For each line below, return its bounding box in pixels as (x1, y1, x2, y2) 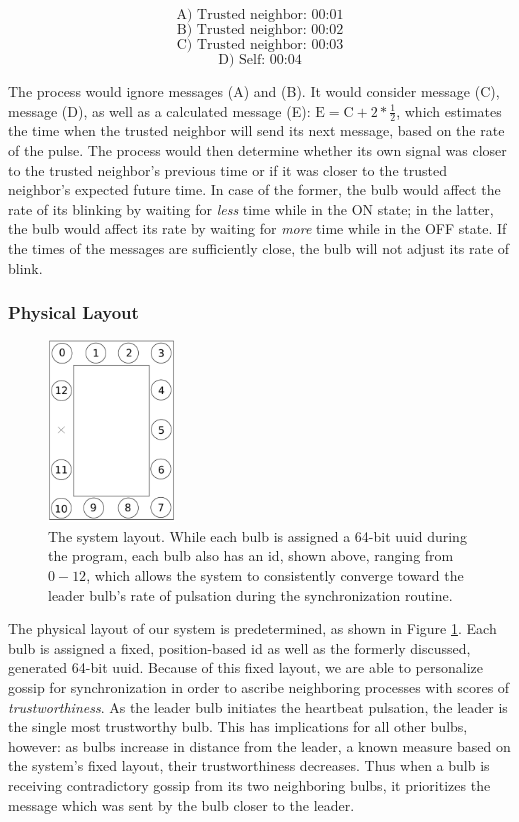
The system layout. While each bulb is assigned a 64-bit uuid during (48, 525, 467, 546)
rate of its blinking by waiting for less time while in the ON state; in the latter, (8, 198, 494, 219)
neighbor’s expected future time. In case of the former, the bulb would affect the (8, 179, 501, 200)
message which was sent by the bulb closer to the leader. (8, 794, 355, 815)
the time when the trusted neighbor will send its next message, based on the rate (8, 120, 505, 141)
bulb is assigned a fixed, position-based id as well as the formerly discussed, (8, 637, 471, 658)
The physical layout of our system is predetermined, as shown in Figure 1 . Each (8, 618, 497, 639)
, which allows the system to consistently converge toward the (86, 565, 464, 586)
